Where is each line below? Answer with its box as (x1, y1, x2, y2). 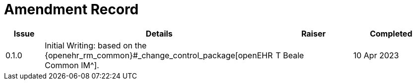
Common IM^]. (45, 60, 99, 70)
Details (146, 28, 173, 39)
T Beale (275, 50, 304, 60)
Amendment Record (4, 1, 139, 18)
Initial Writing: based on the (45, 40, 147, 50)
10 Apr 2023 (353, 50, 399, 60)
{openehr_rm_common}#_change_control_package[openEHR (45, 50, 273, 60)
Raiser (301, 28, 326, 39)
